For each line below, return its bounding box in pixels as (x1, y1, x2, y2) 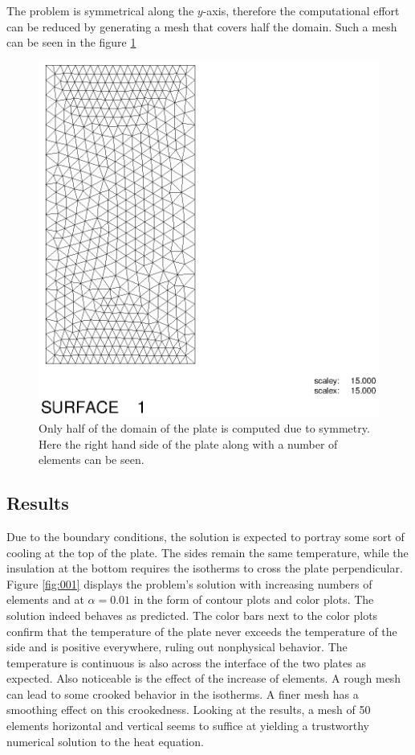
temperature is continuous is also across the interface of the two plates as (6, 654, 366, 671)
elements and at (6, 591, 84, 608)
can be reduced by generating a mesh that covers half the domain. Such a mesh (6, 18, 397, 35)
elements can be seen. (39, 451, 144, 468)
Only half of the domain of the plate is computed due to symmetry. (39, 419, 370, 436)
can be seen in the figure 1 (6, 34, 136, 51)
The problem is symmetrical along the (6, 2, 194, 18)
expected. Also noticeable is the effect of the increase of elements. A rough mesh (6, 670, 401, 687)
